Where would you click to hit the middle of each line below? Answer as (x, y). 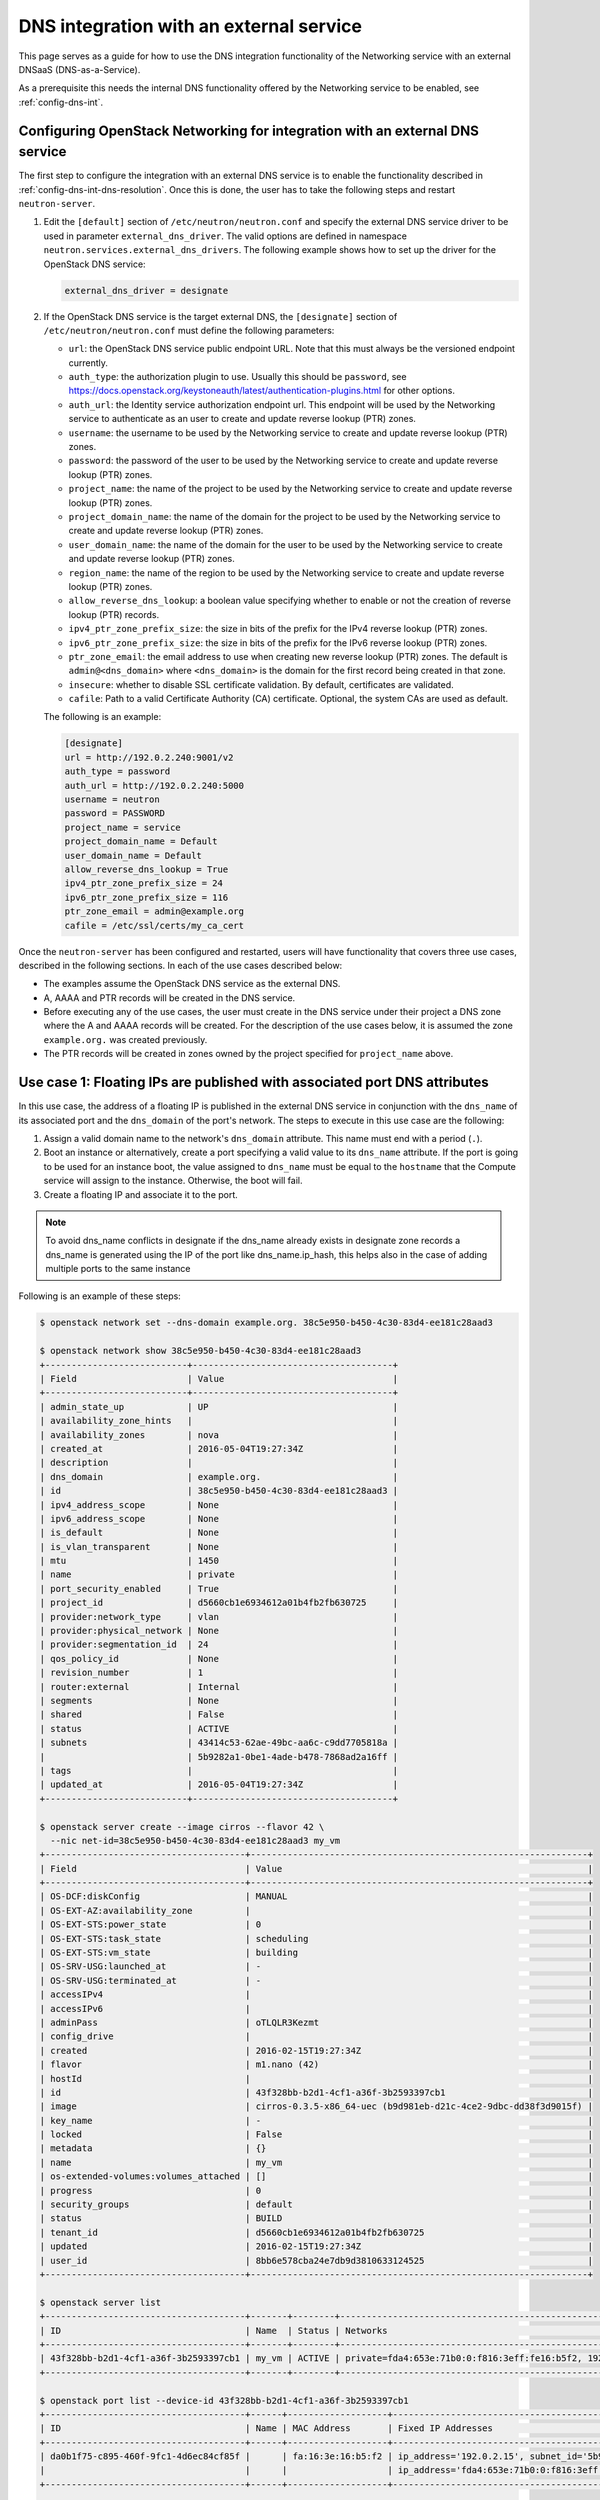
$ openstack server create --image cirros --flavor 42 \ (182, 1826)
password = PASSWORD (114, 813)
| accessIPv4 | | (316, 1994)
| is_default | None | (219, 1533)
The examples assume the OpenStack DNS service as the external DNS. (192, 984)
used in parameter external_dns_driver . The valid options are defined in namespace (225, 236)
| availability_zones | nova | (219, 1434)
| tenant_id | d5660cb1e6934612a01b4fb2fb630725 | (316, 2232)
